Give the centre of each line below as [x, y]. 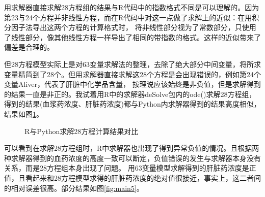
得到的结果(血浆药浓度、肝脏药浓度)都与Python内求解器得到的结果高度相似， [132, 104]
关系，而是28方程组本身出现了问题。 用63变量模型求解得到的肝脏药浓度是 [127, 168]
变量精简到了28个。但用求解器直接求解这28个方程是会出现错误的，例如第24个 [132, 74]
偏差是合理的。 [29, 47]
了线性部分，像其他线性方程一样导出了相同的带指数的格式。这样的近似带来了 [132, 37]
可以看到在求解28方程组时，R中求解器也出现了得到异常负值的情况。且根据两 [132, 148]
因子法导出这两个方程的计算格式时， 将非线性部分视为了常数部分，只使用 [134, 27]
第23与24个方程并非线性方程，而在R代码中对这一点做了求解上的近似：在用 [128, 17]
